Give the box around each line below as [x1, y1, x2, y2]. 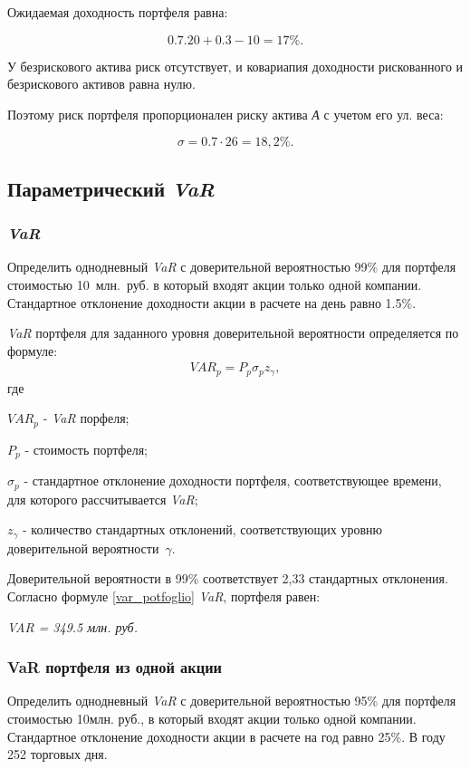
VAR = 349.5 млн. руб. [7, 617, 138, 636]
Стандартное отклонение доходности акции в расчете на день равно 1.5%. [7, 293, 417, 312]
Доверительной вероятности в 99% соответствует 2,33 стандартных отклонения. [7, 569, 448, 588]
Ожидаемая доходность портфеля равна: [7, 3, 228, 21]
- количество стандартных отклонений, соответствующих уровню [23, 520, 382, 539]
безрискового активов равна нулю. [7, 74, 196, 93]
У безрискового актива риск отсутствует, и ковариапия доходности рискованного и [7, 56, 464, 75]
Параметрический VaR [7, 174, 215, 202]
